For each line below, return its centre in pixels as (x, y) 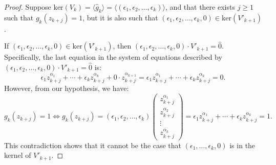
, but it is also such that (120, 17)
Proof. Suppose (28, 7)
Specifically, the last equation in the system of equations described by (113, 57)
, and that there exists (200, 7)
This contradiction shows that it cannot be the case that (93, 145)
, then (122, 46)
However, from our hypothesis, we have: (67, 88)
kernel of (18, 155)
